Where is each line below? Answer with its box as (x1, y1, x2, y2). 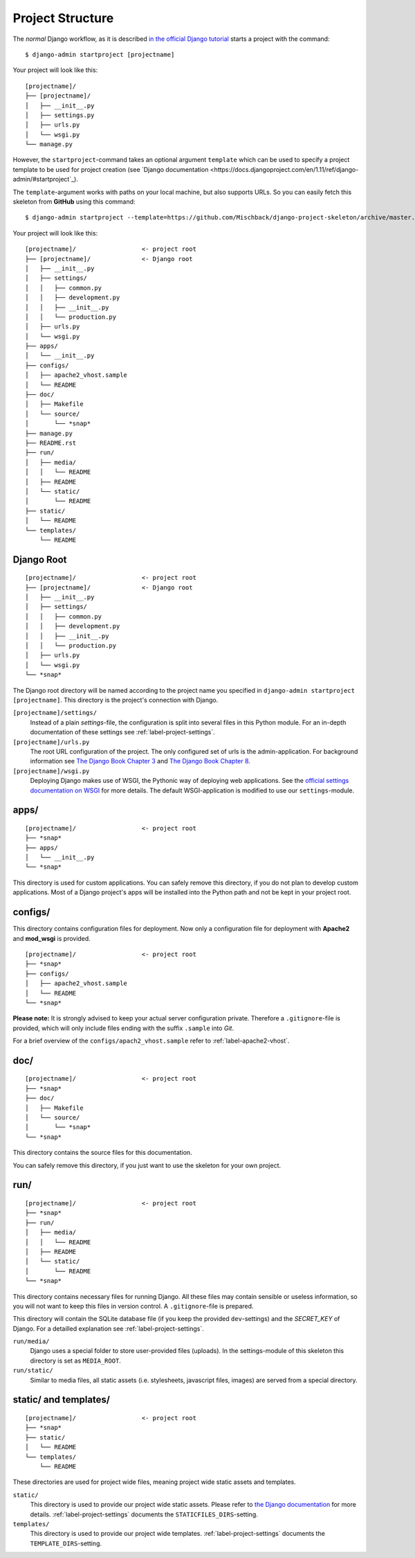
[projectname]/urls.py (12, 738, 90, 746)
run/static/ (12, 1367, 53, 1374)
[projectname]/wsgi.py (12, 767, 90, 775)
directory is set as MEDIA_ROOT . (30, 1356, 121, 1365)
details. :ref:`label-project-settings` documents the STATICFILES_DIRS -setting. (30, 1510, 259, 1519)
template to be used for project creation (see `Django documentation (12, 165, 209, 173)
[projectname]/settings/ (12, 709, 97, 717)
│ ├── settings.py (25, 111, 95, 119)
